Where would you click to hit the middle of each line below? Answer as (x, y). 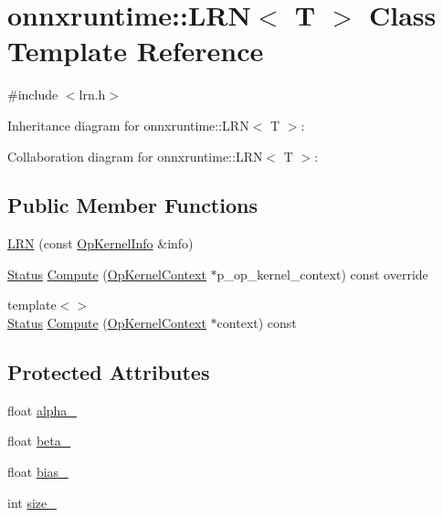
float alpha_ (42, 410)
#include (33, 95)
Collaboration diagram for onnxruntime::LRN (135, 156)
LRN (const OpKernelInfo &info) (100, 243)
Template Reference (136, 51)
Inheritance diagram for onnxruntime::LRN (128, 125)
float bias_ (38, 472)
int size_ (32, 502)
